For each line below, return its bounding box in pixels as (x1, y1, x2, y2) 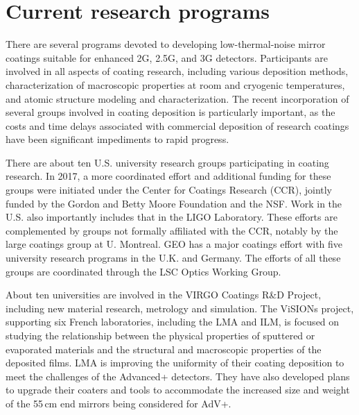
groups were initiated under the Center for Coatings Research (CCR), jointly (6, 183, 333, 197)
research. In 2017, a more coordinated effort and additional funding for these (6, 169, 331, 183)
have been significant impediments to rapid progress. (6, 132, 229, 146)
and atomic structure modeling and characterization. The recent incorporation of (6, 91, 349, 105)
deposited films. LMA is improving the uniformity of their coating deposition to (6, 355, 344, 370)
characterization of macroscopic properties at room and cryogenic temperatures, (6, 77, 345, 92)
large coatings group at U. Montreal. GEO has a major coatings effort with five (6, 237, 343, 251)
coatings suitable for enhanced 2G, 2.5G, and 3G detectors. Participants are (6, 50, 328, 65)
